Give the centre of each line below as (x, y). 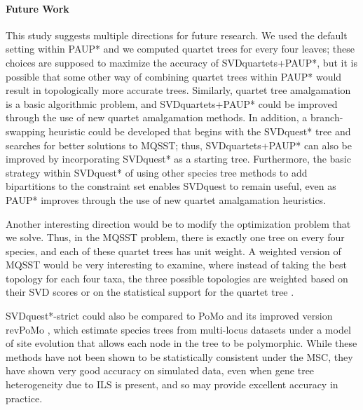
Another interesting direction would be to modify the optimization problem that (178, 223)
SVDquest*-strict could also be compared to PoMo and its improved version (169, 316)
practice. (24, 398)
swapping (26, 131)
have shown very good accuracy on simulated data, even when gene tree (160, 370)
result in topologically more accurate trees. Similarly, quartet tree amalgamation (178, 90)
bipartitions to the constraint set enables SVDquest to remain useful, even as (171, 186)
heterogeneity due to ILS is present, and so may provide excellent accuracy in (172, 384)
